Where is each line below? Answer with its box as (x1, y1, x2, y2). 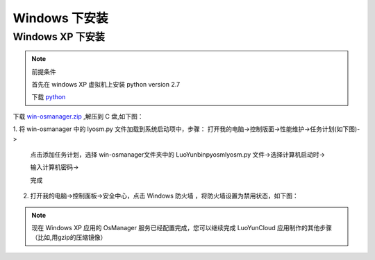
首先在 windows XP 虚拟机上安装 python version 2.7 (31, 80, 181, 88)
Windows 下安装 (12, 10, 108, 26)
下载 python (31, 93, 66, 101)
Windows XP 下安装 (12, 31, 106, 43)
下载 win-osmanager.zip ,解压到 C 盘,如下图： (12, 112, 144, 121)
